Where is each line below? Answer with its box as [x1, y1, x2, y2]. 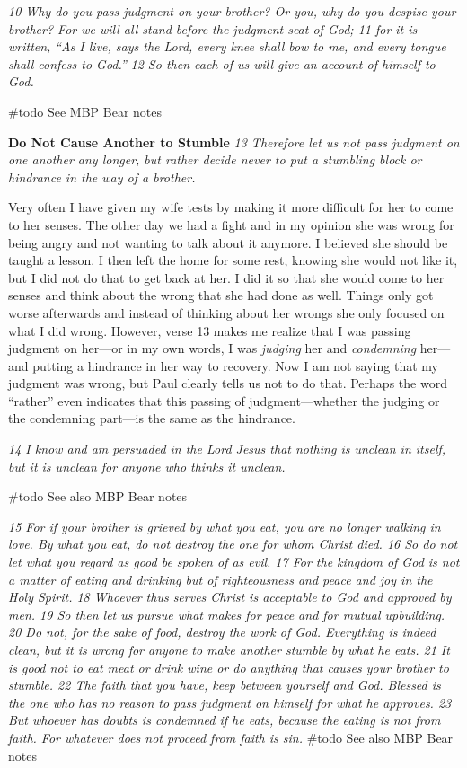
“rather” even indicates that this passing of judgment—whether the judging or [8, 391, 440, 410]
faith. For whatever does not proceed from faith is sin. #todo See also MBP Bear [8, 728, 454, 746]
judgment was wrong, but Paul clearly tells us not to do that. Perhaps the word [8, 374, 447, 393]
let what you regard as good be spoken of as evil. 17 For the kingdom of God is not [8, 552, 460, 571]
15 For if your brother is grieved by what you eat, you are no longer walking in [8, 516, 441, 535]
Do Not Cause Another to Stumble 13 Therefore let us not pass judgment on [8, 132, 460, 151]
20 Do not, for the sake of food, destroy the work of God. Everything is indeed [8, 622, 436, 641]
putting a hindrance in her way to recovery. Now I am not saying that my [32, 356, 438, 375]
